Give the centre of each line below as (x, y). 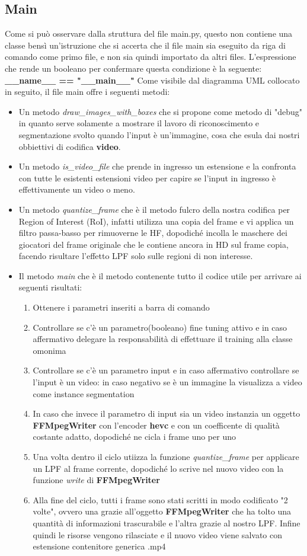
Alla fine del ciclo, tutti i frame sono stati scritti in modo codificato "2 (160, 499)
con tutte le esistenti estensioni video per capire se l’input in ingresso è (147, 178)
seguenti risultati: (50, 287)
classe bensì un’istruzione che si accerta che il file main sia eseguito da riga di (145, 45)
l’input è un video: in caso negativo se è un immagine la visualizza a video (167, 382)
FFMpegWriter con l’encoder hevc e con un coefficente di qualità (156, 425)
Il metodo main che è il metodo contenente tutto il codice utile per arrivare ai (160, 275)
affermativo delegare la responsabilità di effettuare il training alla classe (163, 339)
